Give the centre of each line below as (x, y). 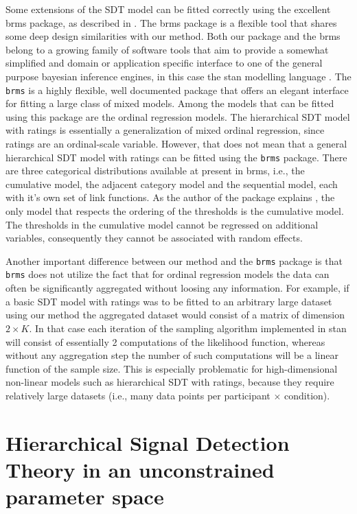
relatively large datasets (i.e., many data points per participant (138, 395)
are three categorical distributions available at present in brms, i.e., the (155, 171)
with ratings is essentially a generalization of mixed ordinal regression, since (165, 130)
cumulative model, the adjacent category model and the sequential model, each (172, 184)
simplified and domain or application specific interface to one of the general (164, 63)
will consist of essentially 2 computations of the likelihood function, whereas (165, 341)
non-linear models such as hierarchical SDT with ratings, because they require (170, 382)
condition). (307, 395)
